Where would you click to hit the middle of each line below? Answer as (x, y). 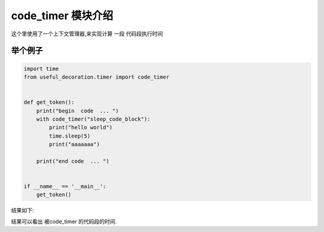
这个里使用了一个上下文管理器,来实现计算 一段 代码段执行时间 (87, 34)
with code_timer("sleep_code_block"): (93, 119)
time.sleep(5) (70, 136)
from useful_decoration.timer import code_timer (97, 77)
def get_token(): (49, 102)
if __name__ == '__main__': (65, 187)
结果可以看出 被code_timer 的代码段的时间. (64, 221)
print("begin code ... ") (78, 111)
